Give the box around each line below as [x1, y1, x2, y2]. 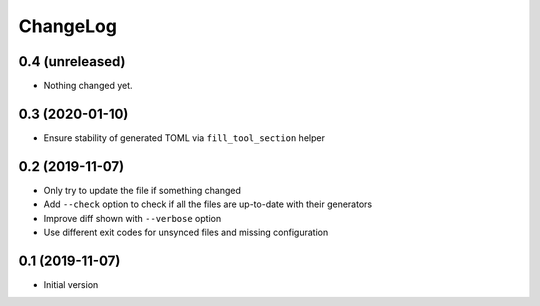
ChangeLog [18, 15, 117, 37]
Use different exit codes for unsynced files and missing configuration [43, 226, 329, 239]
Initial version [43, 278, 99, 290]
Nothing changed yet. [43, 80, 134, 92]
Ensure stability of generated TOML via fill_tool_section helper [43, 131, 325, 144]
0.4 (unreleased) [18, 53, 126, 70]
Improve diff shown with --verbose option [43, 212, 222, 224]
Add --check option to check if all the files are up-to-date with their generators [43, 198, 373, 210]
